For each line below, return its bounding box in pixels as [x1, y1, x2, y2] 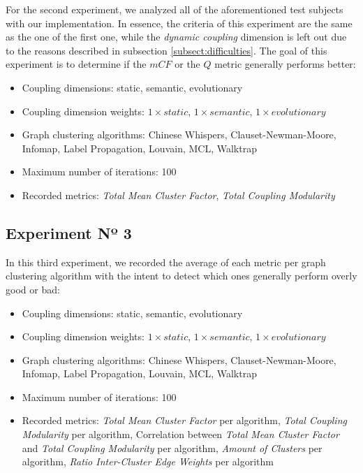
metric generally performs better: [214, 57, 356, 71]
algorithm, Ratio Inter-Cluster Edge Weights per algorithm [22, 454, 274, 469]
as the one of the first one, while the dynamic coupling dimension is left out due [6, 29, 347, 44]
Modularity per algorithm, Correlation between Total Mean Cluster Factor [22, 427, 339, 442]
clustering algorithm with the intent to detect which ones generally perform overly [6, 268, 357, 283]
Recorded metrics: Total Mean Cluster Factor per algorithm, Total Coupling [22, 413, 347, 428]
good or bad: [6, 282, 60, 296]
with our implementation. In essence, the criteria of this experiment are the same [6, 15, 353, 30]
